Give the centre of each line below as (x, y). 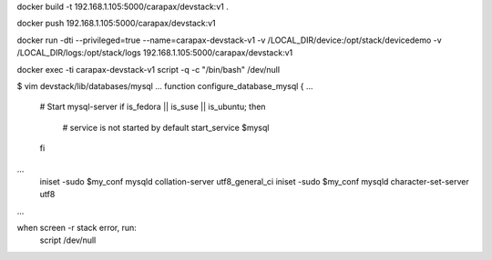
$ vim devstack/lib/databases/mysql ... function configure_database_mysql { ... (165, 85)
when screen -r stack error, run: (77, 228)
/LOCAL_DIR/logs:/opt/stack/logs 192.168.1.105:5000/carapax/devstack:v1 (155, 53)
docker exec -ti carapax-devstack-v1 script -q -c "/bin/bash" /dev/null (149, 69)
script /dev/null (68, 240)
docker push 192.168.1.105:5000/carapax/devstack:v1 (116, 24)
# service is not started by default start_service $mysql (166, 127)
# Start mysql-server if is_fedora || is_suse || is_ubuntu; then (153, 107)
